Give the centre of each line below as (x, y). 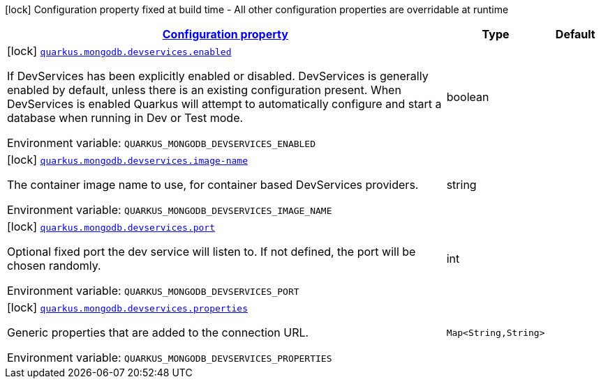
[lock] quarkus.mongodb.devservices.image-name (127, 160)
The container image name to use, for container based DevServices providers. (213, 185)
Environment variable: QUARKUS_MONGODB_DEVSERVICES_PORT (153, 291)
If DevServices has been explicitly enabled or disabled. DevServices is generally (218, 76)
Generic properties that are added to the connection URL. (158, 332)
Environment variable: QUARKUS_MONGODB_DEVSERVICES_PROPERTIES (170, 358)
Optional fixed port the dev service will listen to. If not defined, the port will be (212, 252)
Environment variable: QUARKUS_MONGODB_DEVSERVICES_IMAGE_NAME (170, 210)
